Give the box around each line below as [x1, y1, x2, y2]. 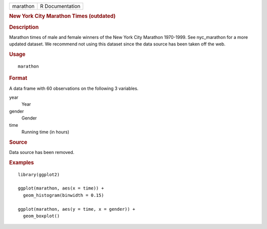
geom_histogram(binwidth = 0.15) [23, 192, 104, 198]
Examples [9, 159, 34, 166]
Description [9, 24, 39, 31]
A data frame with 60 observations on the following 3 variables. [9, 85, 138, 91]
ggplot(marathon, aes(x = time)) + [18, 186, 104, 191]
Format [9, 75, 27, 81]
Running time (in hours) [21, 129, 69, 135]
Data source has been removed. [9, 150, 75, 155]
